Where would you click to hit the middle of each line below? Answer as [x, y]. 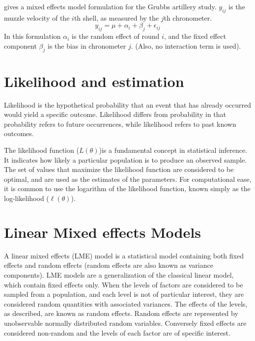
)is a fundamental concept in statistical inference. [173, 150]
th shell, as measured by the [116, 17]
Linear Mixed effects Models [102, 232]
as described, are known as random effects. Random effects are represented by [121, 313]
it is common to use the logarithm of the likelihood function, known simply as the [127, 188]
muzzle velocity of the [37, 17]
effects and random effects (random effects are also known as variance [109, 265]
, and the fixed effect [195, 36]
